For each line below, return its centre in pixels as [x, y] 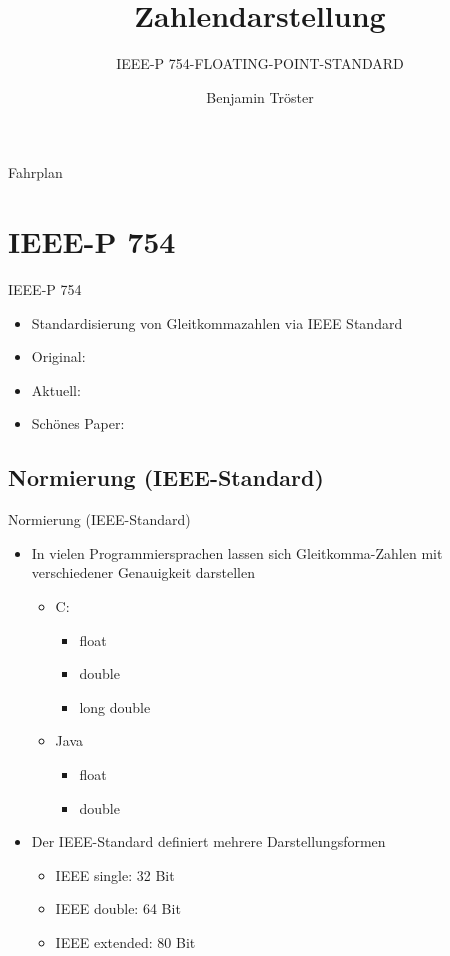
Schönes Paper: [78, 423]
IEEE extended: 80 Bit [125, 941]
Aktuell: [56, 389]
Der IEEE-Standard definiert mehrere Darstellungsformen [208, 841]
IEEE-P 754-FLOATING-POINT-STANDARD [260, 63]
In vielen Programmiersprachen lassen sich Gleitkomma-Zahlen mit [237, 552]
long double [115, 706]
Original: [58, 356]
